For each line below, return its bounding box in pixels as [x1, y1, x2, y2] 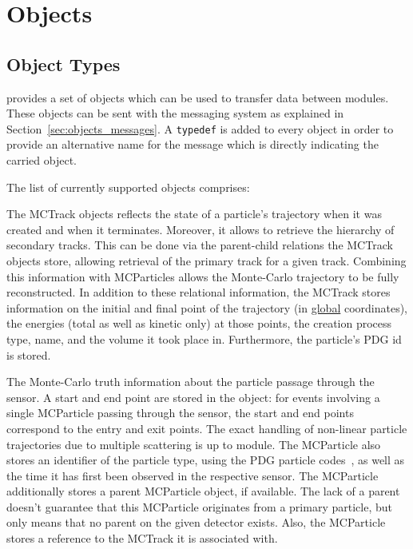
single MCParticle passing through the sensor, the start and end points [6, 404, 354, 421]
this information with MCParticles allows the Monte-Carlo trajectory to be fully [6, 268, 399, 284]
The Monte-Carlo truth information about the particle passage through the [6, 373, 375, 390]
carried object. [6, 152, 77, 169]
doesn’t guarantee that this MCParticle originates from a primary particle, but [6, 498, 392, 515]
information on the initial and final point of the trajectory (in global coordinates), [6, 299, 408, 316]
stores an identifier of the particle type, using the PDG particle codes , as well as [6, 452, 405, 468]
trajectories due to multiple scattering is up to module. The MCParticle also [6, 436, 381, 452]
